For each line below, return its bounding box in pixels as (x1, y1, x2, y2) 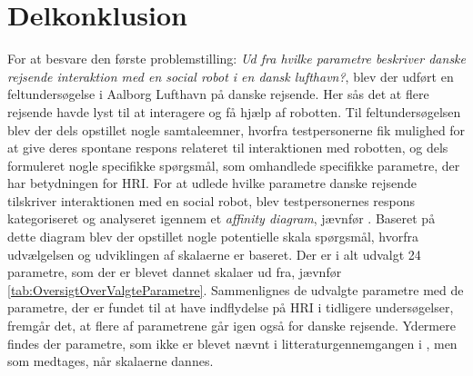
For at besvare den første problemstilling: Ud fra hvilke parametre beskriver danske (7, 49, 467, 68)
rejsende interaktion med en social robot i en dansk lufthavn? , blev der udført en (7, 66, 454, 85)
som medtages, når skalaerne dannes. (7, 351, 214, 371)
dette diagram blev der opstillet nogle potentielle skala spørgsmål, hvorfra (7, 227, 419, 246)
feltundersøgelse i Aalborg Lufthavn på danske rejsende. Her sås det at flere (7, 84, 429, 104)
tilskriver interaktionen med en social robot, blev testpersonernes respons (7, 191, 416, 210)
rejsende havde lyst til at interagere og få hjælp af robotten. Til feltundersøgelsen (7, 102, 461, 121)
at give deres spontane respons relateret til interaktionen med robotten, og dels (7, 138, 448, 157)
